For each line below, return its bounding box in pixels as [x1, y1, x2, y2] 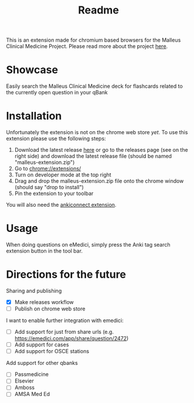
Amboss [14, 384, 35, 391]
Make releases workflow [14, 298, 74, 305]
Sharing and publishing [6, 287, 62, 294]
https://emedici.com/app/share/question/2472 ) [14, 335, 129, 342]
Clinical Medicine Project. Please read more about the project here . [6, 43, 168, 50]
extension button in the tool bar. [6, 247, 83, 254]
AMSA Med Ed [14, 391, 50, 398]
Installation [6, 110, 62, 123]
